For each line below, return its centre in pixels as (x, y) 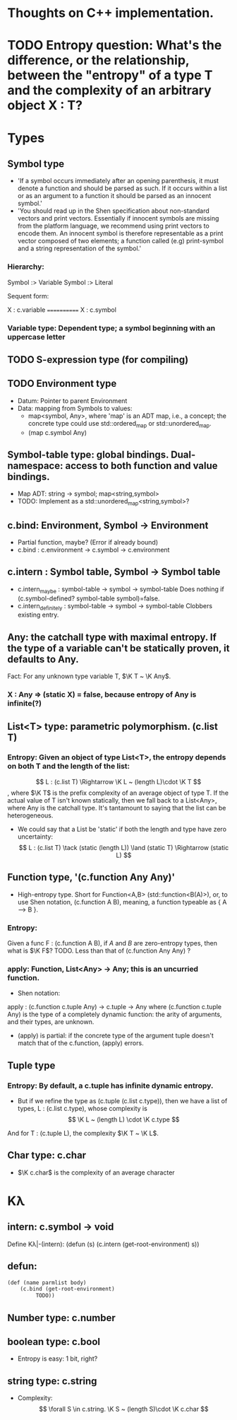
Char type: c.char (47, 1155)
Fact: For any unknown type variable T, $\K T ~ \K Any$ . (89, 676)
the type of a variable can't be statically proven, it (119, 648)
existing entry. (38, 615)
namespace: (35, 466)
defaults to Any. (43, 659)
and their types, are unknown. (51, 1022)
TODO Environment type (62, 384)
